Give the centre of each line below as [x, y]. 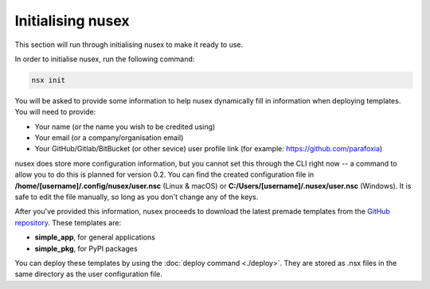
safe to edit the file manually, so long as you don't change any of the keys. [137, 197]
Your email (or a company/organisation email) [109, 138]
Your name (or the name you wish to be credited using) [125, 127]
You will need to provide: [55, 112]
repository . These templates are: [68, 222]
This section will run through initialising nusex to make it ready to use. [129, 45]
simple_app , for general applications [95, 237]
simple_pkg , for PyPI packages [86, 248]
